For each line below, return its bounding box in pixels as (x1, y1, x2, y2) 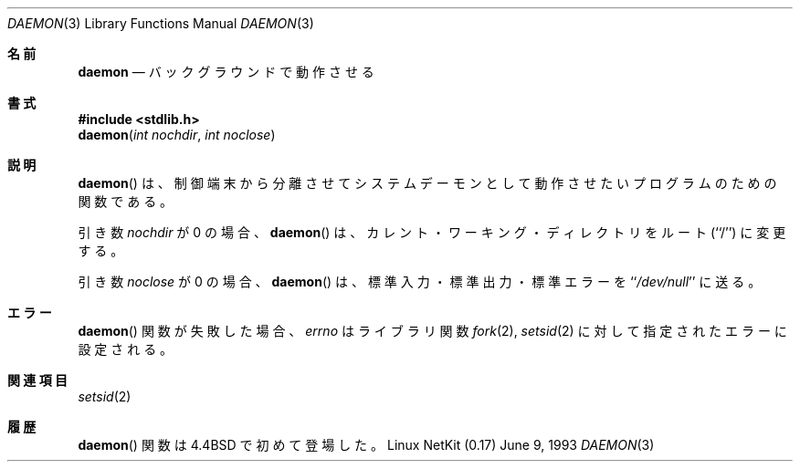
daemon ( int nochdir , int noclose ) (78, 127, 276, 142)
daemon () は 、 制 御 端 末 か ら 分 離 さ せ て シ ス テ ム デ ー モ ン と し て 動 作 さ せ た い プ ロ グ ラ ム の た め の (78, 175, 777, 191)
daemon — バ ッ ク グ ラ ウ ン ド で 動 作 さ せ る (78, 64, 374, 79)
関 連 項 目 (7, 372, 68, 388)
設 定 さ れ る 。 (78, 341, 174, 357)
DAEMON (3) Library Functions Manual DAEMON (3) (7, 16, 314, 31)
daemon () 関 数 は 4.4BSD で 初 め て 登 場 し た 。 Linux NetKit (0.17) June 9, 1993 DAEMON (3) (78, 437, 655, 453)
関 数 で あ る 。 (78, 193, 174, 209)
